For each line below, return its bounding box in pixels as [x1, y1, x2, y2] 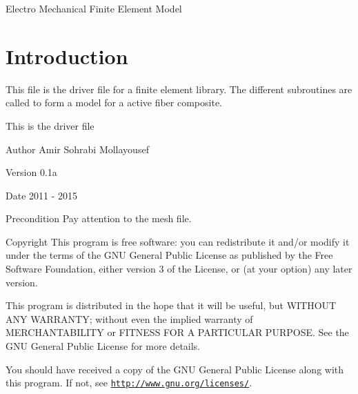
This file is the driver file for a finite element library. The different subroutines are [6, 81, 352, 96]
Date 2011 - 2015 [6, 188, 78, 202]
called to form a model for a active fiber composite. [6, 95, 223, 110]
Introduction [6, 41, 128, 70]
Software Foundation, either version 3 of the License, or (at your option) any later [6, 262, 352, 276]
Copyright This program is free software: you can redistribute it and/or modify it [6, 234, 350, 248]
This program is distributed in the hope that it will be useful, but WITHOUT [6, 298, 337, 313]
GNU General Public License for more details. [6, 339, 201, 353]
